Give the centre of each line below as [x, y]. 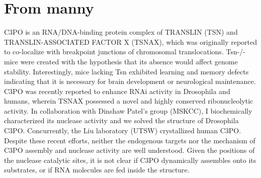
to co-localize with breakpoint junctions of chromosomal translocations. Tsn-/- [125, 52]
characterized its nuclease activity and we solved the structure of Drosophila [121, 120]
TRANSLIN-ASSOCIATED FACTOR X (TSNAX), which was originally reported [131, 41]
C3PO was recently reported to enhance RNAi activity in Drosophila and [117, 91]
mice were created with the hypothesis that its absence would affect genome [121, 61]
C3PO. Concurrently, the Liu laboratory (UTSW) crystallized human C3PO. [123, 130]
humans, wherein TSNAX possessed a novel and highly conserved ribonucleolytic [129, 101]
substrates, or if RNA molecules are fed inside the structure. [97, 170]
